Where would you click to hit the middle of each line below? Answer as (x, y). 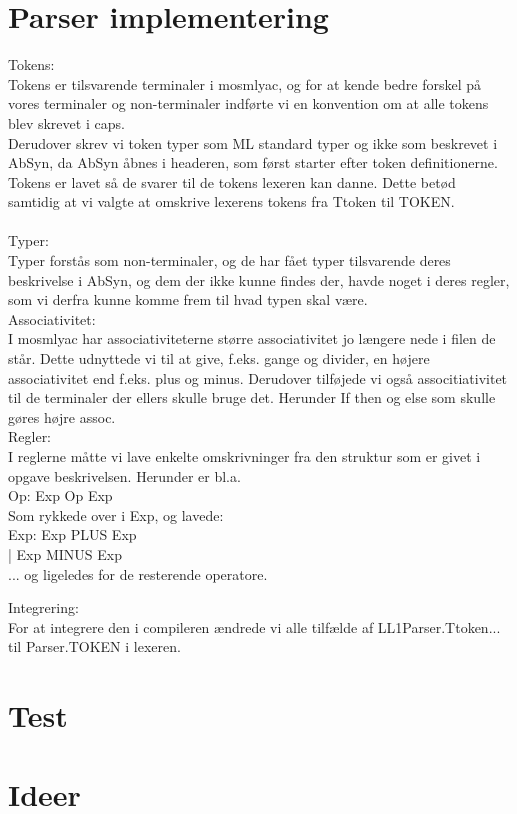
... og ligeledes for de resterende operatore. (138, 573)
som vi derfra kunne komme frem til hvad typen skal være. (188, 299)
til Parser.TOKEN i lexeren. (94, 646)
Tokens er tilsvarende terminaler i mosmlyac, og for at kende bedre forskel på (245, 83)
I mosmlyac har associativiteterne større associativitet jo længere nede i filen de (252, 338)
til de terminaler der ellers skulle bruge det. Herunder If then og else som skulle (252, 397)
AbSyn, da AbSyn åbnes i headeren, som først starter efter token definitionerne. (253, 162)
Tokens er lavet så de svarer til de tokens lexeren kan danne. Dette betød (232, 181)
